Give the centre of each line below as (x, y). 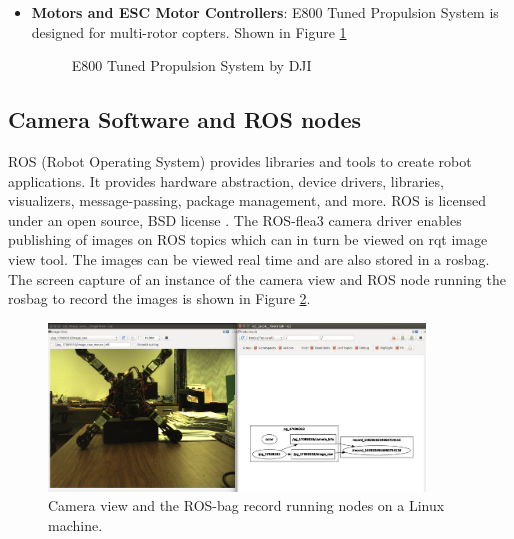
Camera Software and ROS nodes (185, 119)
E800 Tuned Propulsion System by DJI (191, 65)
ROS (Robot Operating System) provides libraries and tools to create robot (240, 160)
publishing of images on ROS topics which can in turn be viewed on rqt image (248, 239)
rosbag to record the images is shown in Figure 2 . (159, 298)
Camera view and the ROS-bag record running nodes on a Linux (246, 505)
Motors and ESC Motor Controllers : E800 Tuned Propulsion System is (265, 12)
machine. (75, 524)
